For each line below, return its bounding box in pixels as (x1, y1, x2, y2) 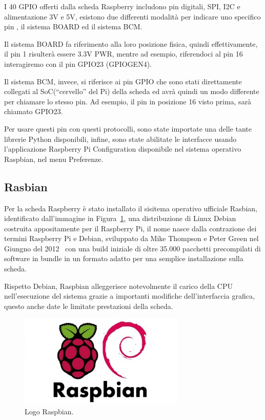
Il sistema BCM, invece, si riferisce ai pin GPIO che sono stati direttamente (4, 76, 242, 86)
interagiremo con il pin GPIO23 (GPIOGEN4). (4, 58, 152, 69)
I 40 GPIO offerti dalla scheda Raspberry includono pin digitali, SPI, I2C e (4, 1, 240, 11)
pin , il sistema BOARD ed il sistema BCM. (4, 21, 142, 32)
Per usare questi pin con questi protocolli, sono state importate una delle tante (4, 123, 252, 134)
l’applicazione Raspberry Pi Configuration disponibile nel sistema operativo (4, 143, 241, 154)
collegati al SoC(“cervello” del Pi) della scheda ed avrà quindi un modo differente (4, 86, 259, 97)
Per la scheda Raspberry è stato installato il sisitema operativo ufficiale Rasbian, (4, 203, 257, 213)
